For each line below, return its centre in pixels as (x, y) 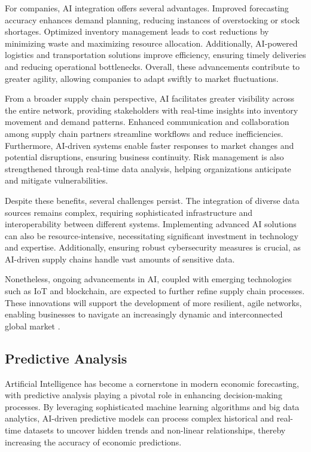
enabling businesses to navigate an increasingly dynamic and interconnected (144, 314)
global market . (33, 326)
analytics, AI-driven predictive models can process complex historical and (140, 418)
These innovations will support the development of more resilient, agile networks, (153, 302)
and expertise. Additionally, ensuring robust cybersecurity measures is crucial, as (153, 247)
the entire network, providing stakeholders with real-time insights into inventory (152, 110)
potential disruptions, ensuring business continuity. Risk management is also (144, 157)
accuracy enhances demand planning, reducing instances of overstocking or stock (153, 19)
